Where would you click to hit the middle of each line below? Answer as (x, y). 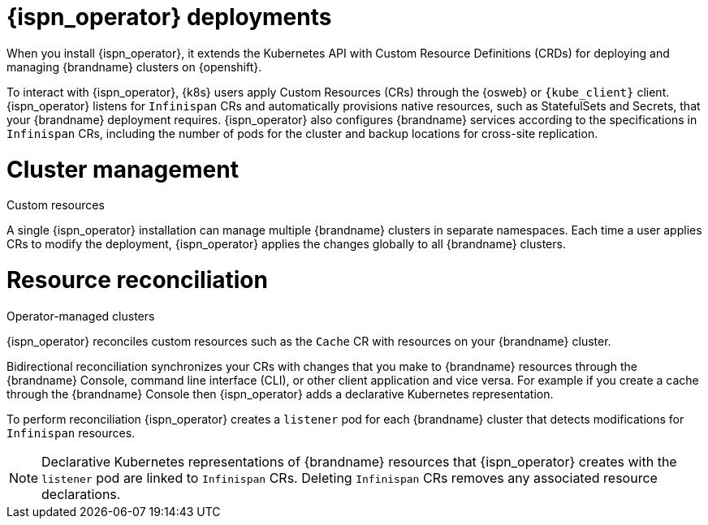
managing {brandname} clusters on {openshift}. (134, 67)
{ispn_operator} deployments (169, 17)
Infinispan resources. (71, 432)
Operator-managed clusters (81, 316)
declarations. (81, 494)
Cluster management (123, 169)
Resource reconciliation (137, 280)
